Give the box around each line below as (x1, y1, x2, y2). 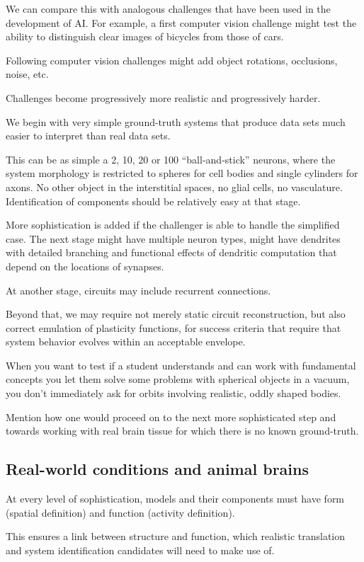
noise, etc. (6, 67, 49, 81)
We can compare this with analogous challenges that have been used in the (6, 1, 331, 16)
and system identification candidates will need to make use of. (6, 542, 275, 557)
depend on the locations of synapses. (6, 258, 164, 273)
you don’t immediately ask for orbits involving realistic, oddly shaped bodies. (6, 386, 341, 401)
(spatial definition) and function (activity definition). (6, 505, 235, 520)
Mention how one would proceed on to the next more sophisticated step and (6, 409, 336, 424)
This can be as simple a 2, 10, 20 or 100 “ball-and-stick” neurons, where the (6, 151, 336, 166)
